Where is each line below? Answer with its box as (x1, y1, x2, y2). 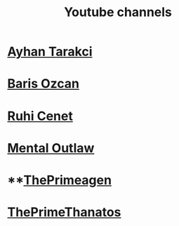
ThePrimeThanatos (7, 204, 121, 220)
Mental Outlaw (7, 140, 95, 156)
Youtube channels (64, 4, 172, 20)
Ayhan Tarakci (7, 44, 93, 60)
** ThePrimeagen (7, 172, 112, 188)
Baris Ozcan (7, 76, 79, 92)
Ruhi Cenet (7, 108, 74, 124)
